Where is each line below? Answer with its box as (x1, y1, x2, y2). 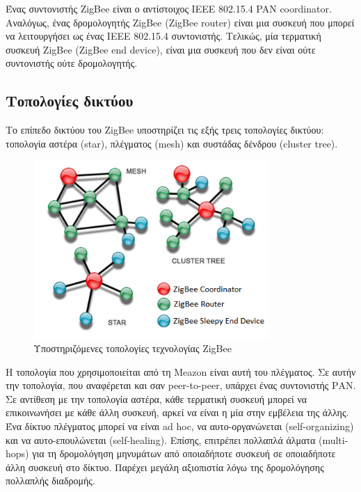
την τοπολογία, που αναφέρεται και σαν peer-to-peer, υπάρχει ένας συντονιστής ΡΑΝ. (6, 378, 356, 392)
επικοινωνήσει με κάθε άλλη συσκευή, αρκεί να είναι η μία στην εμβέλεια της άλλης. (6, 405, 349, 420)
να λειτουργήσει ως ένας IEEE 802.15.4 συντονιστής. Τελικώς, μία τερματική (6, 29, 321, 43)
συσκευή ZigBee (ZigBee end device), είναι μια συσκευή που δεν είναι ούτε (6, 42, 316, 56)
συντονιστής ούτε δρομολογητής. (6, 56, 138, 70)
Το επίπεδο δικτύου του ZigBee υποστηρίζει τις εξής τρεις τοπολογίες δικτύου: (6, 122, 324, 137)
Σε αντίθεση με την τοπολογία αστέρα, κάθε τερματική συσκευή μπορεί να (6, 391, 307, 406)
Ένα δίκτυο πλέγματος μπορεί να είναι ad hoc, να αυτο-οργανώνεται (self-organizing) (6, 419, 354, 434)
